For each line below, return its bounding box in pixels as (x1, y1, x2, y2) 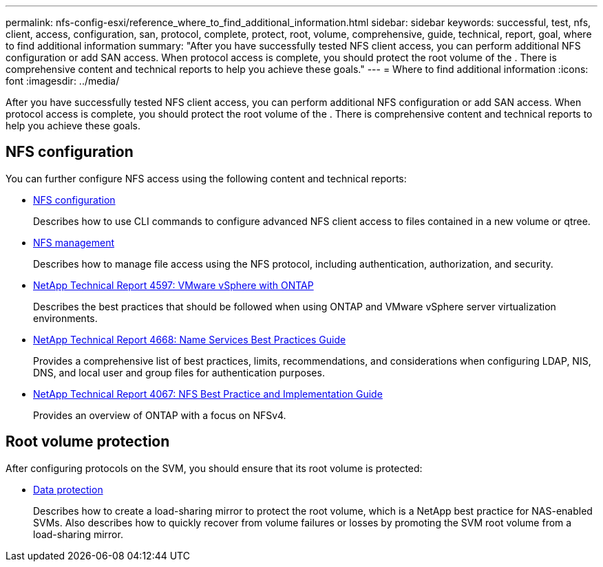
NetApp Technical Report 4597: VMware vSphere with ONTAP (33, 279, 314, 291)
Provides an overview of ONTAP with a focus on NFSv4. (33, 409, 286, 421)
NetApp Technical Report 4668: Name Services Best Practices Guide (33, 333, 346, 345)
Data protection (33, 483, 103, 495)
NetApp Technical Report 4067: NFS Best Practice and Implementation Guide (33, 387, 383, 400)
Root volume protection (6, 433, 170, 451)
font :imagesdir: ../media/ (6, 75, 120, 87)
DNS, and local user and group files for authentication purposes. (33, 366, 325, 378)
